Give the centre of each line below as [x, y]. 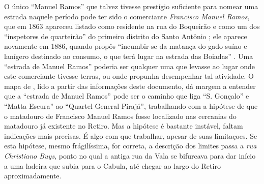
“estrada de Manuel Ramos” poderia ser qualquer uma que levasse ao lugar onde [130, 66]
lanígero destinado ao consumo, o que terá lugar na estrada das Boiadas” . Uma [129, 56]
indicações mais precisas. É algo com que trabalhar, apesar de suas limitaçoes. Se [131, 135]
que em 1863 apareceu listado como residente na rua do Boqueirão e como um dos [132, 26]
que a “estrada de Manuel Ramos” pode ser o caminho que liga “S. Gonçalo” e [127, 96]
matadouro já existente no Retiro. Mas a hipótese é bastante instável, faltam [124, 126]
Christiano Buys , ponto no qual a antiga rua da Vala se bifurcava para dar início [130, 155]
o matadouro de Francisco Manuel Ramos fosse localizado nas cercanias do [120, 116]
